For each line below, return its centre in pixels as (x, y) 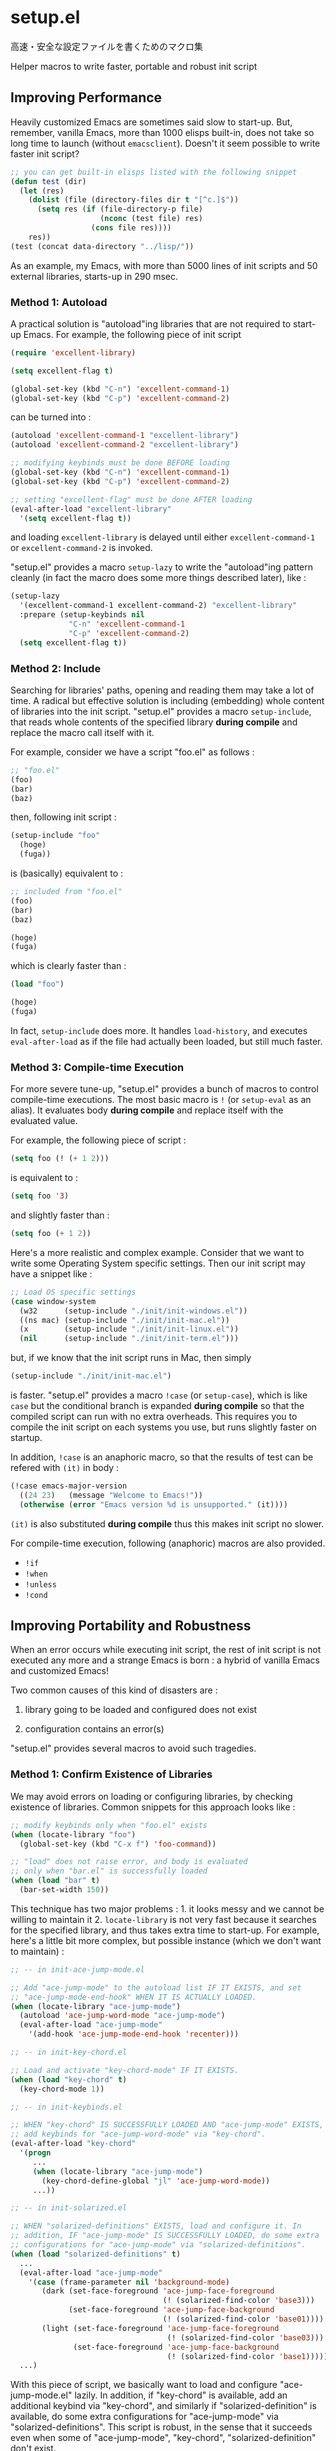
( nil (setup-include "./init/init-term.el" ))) (129, 1339)
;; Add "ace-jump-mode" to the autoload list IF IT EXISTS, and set (156, 1987)
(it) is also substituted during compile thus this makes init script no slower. (167, 1523)
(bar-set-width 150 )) (64, 1890)
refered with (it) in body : (65, 1468)
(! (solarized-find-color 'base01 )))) (243, 2319)
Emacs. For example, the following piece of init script (132, 334)
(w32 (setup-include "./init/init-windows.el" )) (133, 1311)
